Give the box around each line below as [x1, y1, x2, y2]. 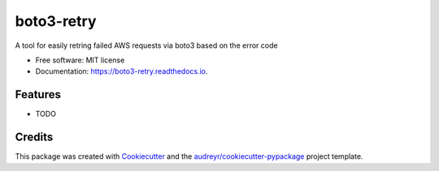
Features [15, 88, 61, 101]
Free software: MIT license [35, 55, 125, 65]
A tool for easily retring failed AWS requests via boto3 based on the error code [15, 41, 278, 50]
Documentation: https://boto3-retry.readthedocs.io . [35, 66, 208, 76]
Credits [15, 130, 54, 144]
